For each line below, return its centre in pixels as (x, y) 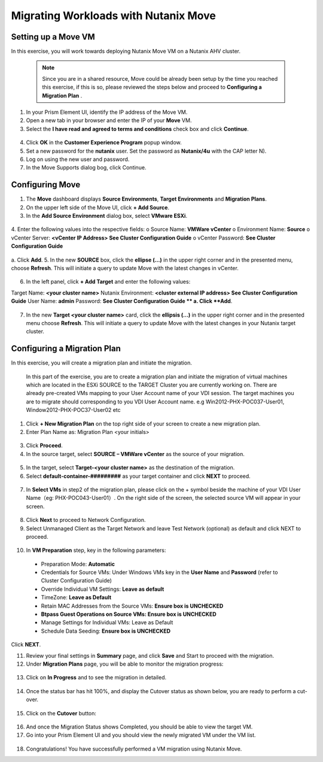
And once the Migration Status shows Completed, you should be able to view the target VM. (139, 727)
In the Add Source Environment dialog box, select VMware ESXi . (107, 216)
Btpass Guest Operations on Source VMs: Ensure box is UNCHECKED (129, 614)
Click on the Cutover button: (61, 713)
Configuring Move (46, 185)
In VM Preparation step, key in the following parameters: (96, 550)
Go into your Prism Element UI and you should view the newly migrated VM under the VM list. (141, 735)
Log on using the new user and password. (78, 159)
